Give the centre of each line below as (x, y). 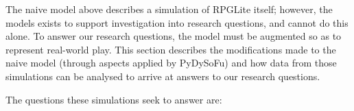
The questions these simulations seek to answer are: (114, 99)
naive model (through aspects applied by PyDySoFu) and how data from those (171, 63)
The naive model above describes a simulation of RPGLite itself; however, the (169, 9)
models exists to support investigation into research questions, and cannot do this (177, 22)
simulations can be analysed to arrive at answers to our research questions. (163, 76)
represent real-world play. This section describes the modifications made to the (171, 49)
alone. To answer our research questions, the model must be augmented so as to (174, 36)
